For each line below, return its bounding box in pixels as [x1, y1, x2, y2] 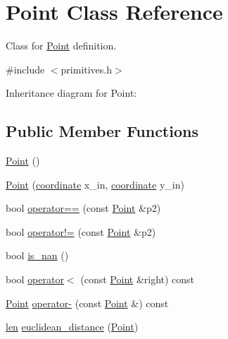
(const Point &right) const [80, 272, 195, 287]
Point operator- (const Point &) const [6, 295, 169, 310]
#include [6, 61, 45, 76]
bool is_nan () [6, 248, 69, 263]
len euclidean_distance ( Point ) [6, 319, 139, 334]
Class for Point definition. [6, 38, 117, 53]
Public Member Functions [6, 120, 198, 142]
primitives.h [61, 61, 113, 76]
